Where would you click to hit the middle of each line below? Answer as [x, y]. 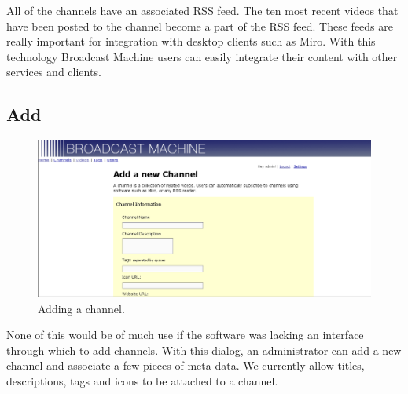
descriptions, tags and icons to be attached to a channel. [142, 380]
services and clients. [54, 72]
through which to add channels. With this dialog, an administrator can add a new [204, 350]
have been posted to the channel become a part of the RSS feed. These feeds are [200, 26]
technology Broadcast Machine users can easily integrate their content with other [202, 56]
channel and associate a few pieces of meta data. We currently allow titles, [186, 365]
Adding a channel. [81, 308]
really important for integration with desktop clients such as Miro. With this [191, 41]
